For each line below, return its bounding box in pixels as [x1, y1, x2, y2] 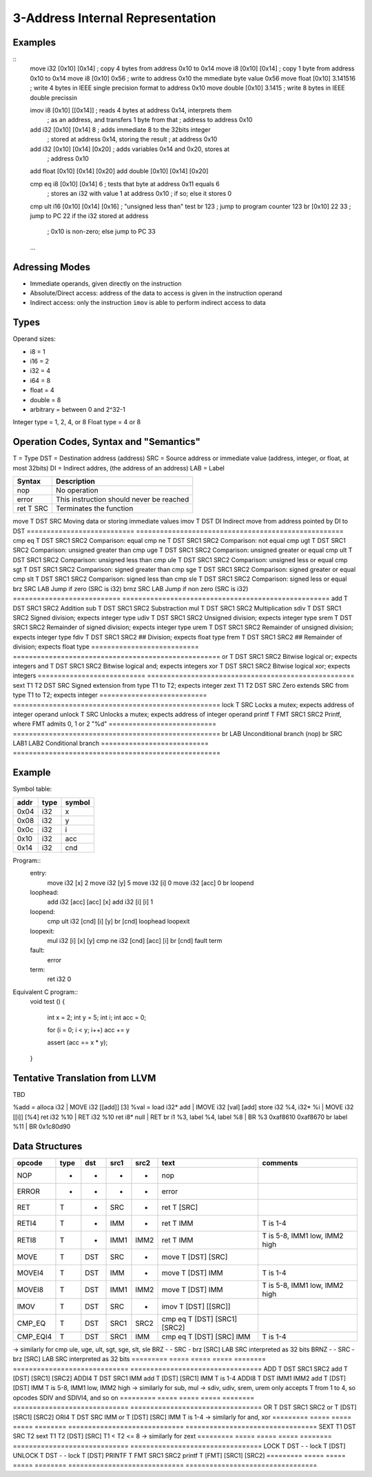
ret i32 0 [47, 975, 72, 983]
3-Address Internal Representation [12, 10, 216, 26]
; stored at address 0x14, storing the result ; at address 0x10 [47, 135, 218, 143]
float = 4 [30, 386, 54, 395]
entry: [30, 869, 48, 878]
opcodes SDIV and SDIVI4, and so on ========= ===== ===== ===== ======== [12, 1394, 255, 1402]
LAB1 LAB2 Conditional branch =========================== [12, 739, 209, 748]
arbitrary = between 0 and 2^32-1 [30, 406, 125, 414]
